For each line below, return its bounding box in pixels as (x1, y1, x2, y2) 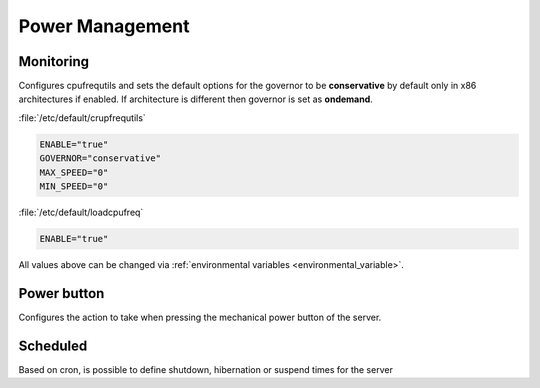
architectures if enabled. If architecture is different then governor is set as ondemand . (18, 93, 374, 105)
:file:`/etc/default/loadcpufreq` (18, 206, 144, 218)
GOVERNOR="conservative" (39, 153, 162, 164)
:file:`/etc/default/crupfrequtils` (18, 111, 147, 124)
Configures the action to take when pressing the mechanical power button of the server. (18, 311, 382, 323)
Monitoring (18, 53, 90, 70)
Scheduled (18, 337, 88, 354)
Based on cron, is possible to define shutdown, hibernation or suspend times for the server (18, 363, 394, 375)
